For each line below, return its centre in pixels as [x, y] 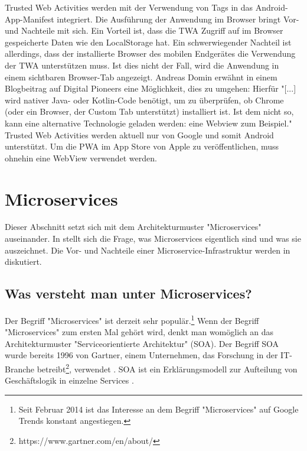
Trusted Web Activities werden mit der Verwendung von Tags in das [129, 7]
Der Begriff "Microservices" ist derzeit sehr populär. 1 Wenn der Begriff [132, 319]
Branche [20, 369]
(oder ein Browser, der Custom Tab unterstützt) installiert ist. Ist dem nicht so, [149, 111]
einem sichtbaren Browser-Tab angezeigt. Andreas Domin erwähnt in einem [141, 77]
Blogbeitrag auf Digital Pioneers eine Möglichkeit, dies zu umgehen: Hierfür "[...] [151, 88]
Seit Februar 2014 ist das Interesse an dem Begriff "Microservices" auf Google [159, 409]
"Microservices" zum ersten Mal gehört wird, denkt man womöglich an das [139, 332]
